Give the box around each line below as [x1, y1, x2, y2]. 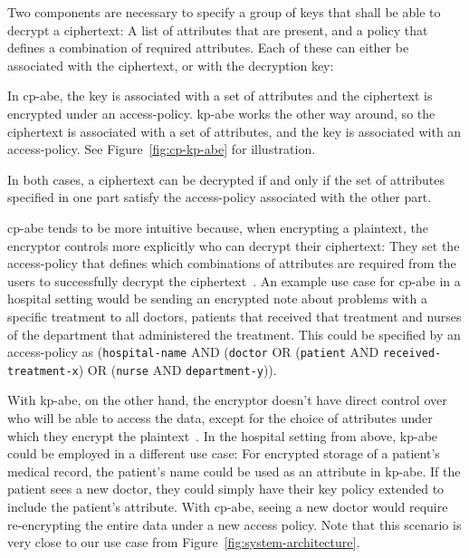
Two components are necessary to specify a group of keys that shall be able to [7, 3, 441, 21]
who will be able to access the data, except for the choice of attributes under [7, 409, 433, 427]
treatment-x [7, 364, 79, 378]
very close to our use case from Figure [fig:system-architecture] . [7, 533, 360, 552]
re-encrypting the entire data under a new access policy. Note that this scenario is [7, 515, 462, 534]
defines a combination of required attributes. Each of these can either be [7, 38, 409, 57]
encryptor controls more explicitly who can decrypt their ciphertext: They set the [7, 236, 460, 255]
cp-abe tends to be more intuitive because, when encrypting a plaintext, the [7, 217, 428, 236]
